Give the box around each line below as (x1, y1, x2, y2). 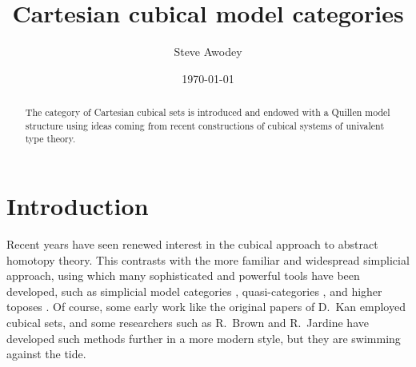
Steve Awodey (174, 43, 242, 60)
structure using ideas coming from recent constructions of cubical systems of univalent (25, 118, 385, 132)
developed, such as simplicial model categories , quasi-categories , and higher (6, 282, 382, 299)
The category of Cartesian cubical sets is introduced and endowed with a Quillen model (25, 106, 390, 119)
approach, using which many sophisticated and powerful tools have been (6, 267, 360, 284)
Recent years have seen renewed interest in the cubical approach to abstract (6, 236, 378, 253)
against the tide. (6, 345, 86, 362)
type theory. (25, 132, 76, 146)
